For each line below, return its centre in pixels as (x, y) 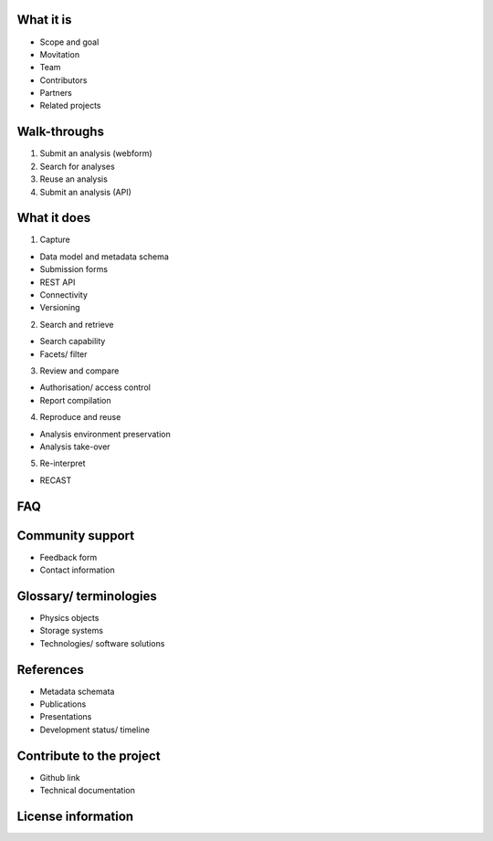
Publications (63, 704)
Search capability (73, 342)
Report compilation (75, 400)
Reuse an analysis (74, 179)
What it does (54, 218)
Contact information (77, 570)
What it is (44, 20)
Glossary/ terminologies (87, 596)
